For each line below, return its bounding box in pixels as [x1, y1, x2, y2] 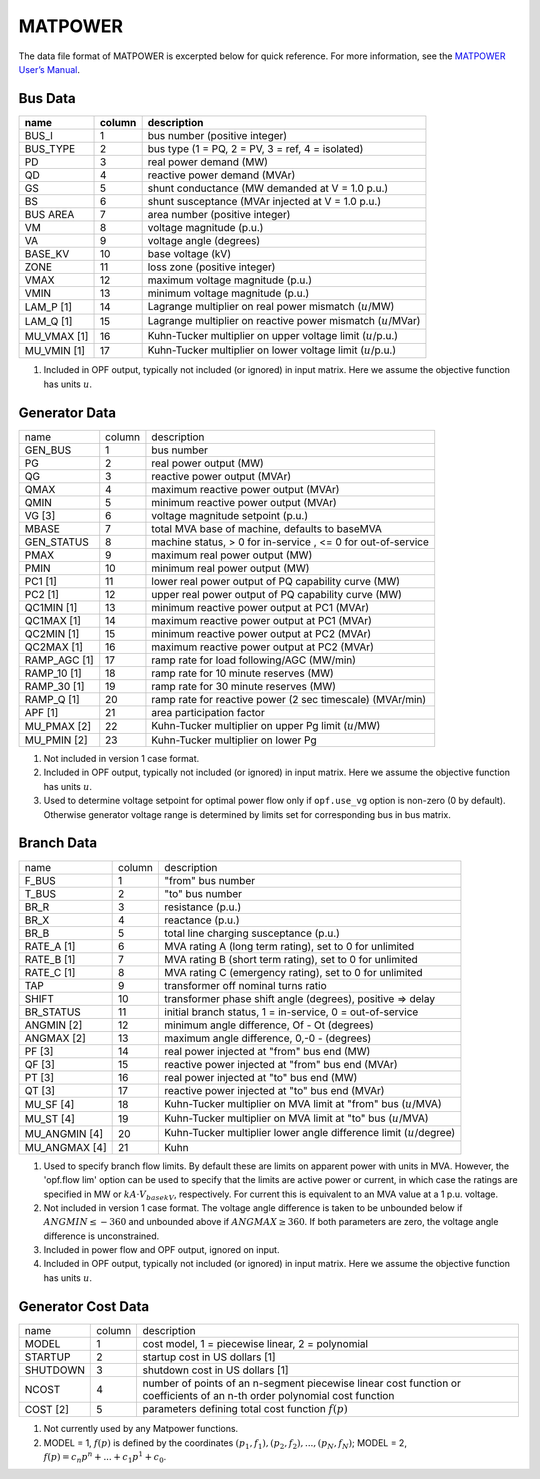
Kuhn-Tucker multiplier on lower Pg [151, 733, 317, 747]
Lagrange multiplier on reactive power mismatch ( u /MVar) [147, 314, 421, 328]
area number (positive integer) [147, 207, 291, 221]
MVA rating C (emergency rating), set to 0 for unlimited [164, 965, 423, 979]
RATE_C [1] [24, 965, 76, 979]
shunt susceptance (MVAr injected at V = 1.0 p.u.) [147, 194, 382, 208]
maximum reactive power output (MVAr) [151, 482, 340, 496]
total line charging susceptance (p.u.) [164, 926, 340, 940]
